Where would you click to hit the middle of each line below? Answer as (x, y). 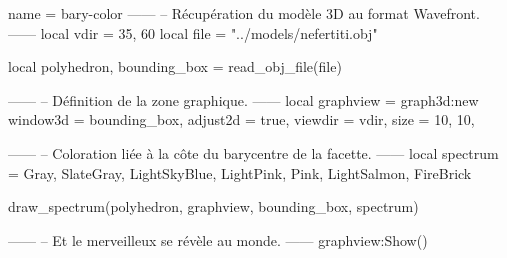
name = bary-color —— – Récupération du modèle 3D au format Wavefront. (244, 13)
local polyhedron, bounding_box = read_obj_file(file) (175, 66)
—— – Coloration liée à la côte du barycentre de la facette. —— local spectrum (253, 152)
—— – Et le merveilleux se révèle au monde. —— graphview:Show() (218, 239)
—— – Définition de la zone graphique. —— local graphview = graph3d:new (243, 99)
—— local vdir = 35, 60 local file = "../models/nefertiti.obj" (193, 32)
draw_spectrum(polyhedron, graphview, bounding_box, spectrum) (213, 206)
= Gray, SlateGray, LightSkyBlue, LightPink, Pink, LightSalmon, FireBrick (240, 172)
